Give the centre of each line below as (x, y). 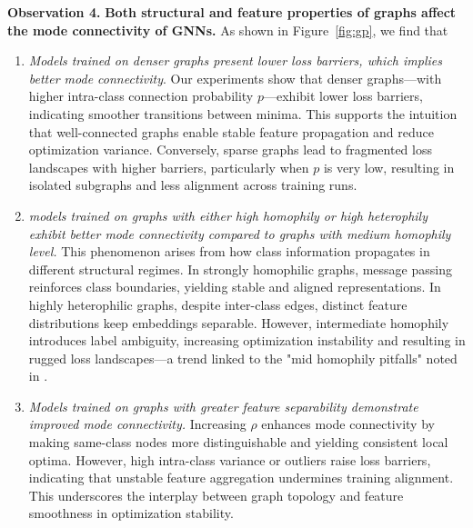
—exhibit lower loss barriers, (343, 96)
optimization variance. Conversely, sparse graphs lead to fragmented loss (230, 149)
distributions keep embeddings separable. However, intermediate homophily (239, 322)
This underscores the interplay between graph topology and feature (216, 495)
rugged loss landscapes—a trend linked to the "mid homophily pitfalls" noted (243, 358)
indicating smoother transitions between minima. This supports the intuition (243, 113)
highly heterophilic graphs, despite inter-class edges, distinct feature (218, 304)
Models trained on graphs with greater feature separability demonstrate (223, 406)
